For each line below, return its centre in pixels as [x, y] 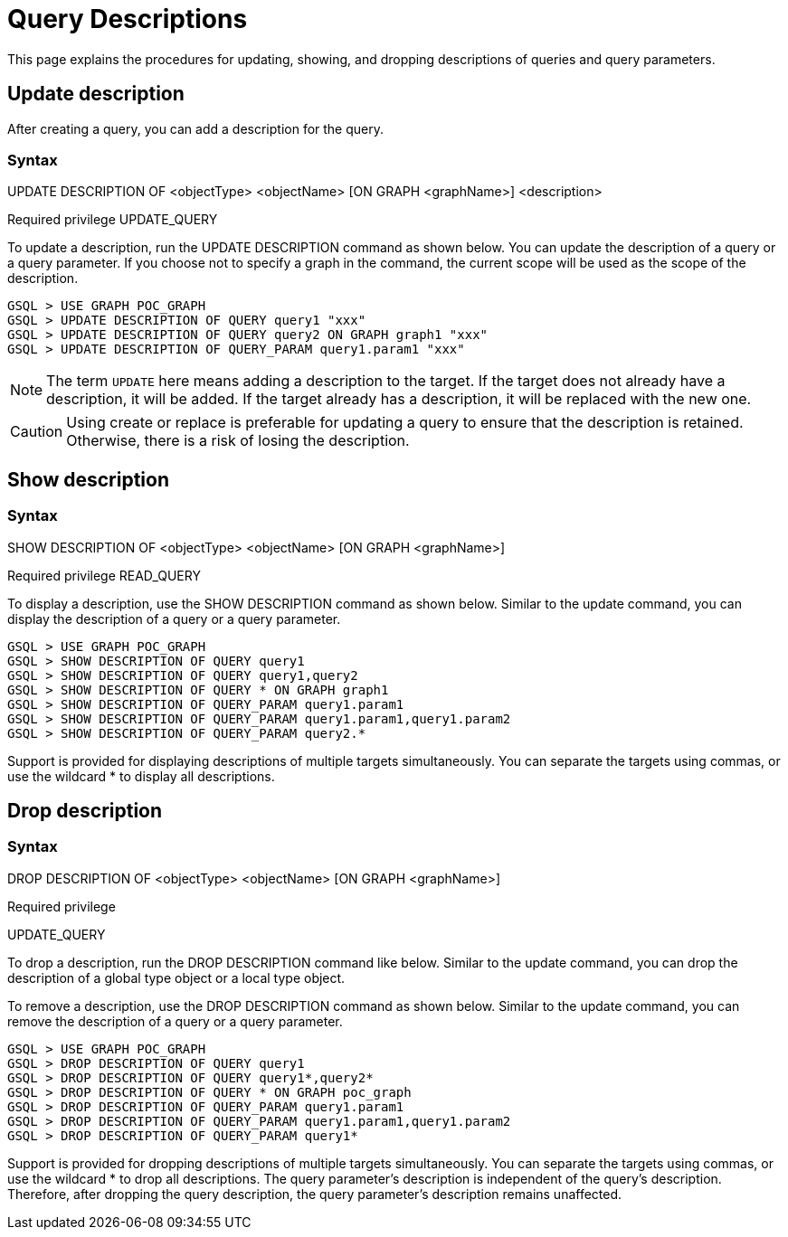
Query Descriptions [128, 19]
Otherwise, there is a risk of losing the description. [238, 441]
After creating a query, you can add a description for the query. [196, 128]
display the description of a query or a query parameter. [174, 618]
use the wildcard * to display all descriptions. [141, 776]
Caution [37, 432]
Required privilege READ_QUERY [104, 575]
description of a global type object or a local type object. [176, 977]
